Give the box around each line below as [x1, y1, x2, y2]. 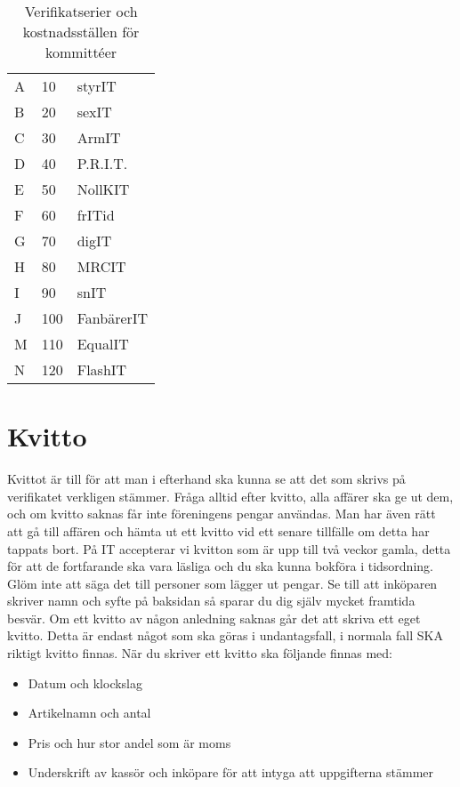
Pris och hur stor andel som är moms [28, 733, 231, 751]
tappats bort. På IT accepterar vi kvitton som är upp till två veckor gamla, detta [7, 539, 451, 558]
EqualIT [77, 333, 129, 354]
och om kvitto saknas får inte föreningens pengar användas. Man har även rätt [7, 504, 436, 523]
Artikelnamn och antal [28, 703, 151, 722]
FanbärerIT [77, 308, 149, 328]
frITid [77, 205, 115, 225]
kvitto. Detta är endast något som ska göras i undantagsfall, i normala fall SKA [7, 626, 443, 645]
